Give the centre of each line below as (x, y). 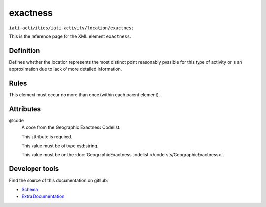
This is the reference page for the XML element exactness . (70, 36)
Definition (25, 50)
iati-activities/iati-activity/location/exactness (71, 28)
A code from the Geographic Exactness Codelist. (71, 127)
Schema (30, 189)
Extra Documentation (43, 196)
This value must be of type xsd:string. (60, 146)
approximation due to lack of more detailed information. (66, 69)
